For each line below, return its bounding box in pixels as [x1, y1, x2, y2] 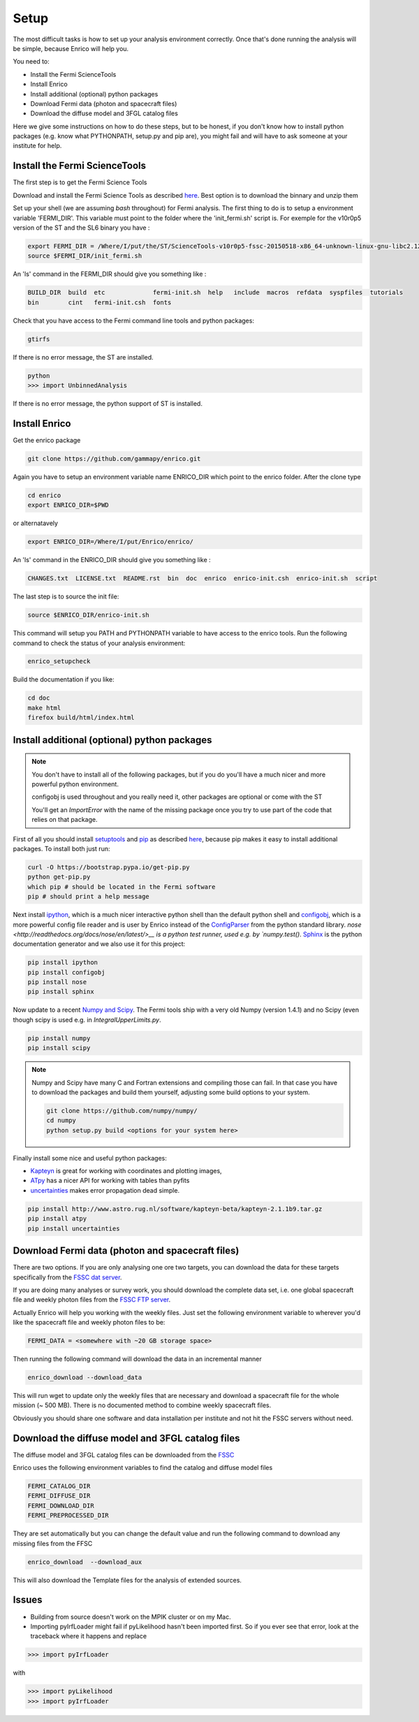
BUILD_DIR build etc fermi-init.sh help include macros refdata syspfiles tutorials [27, 288, 404, 297]
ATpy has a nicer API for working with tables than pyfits [30, 1177, 190, 1185]
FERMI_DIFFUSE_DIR [27, 1492, 91, 1500]
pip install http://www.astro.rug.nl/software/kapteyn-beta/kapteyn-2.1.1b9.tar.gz [27, 1205, 323, 1213]
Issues [13, 1594, 43, 1606]
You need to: [13, 57, 50, 66]
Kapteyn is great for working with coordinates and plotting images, [30, 1167, 223, 1175]
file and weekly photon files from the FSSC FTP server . [13, 1295, 171, 1304]
